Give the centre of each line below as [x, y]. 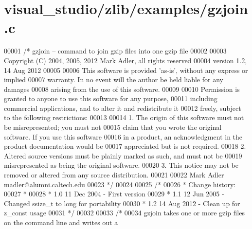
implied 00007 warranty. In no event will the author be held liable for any [114, 79]
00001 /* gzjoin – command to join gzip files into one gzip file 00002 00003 [115, 51]
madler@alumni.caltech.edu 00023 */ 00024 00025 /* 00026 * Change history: [120, 184]
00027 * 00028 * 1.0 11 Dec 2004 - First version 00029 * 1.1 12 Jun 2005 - [114, 194]
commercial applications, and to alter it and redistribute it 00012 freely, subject [123, 108]
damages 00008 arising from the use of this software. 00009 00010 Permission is [122, 89]
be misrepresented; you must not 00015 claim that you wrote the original [113, 127]
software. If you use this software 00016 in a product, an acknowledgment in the [123, 136]
